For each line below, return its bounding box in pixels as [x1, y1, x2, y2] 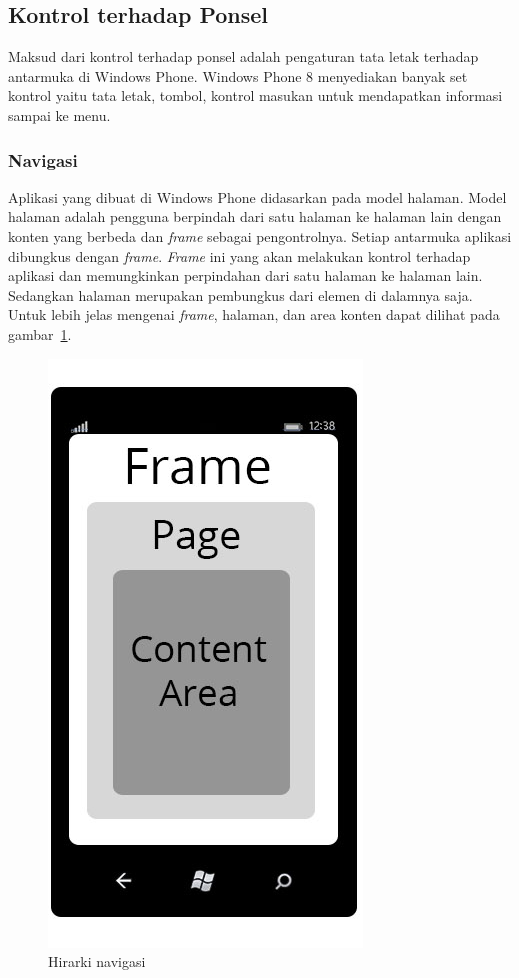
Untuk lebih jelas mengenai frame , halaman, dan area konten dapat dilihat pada [8, 304, 500, 325]
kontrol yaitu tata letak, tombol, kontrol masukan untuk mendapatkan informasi [8, 85, 503, 106]
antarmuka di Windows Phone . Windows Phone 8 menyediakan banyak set [8, 65, 468, 86]
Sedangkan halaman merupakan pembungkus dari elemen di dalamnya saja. [8, 284, 473, 305]
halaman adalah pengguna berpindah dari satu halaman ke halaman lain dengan [8, 206, 502, 227]
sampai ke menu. [8, 104, 111, 125]
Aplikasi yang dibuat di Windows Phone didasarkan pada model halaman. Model [8, 186, 507, 207]
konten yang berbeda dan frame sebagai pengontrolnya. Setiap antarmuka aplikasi [8, 225, 512, 246]
